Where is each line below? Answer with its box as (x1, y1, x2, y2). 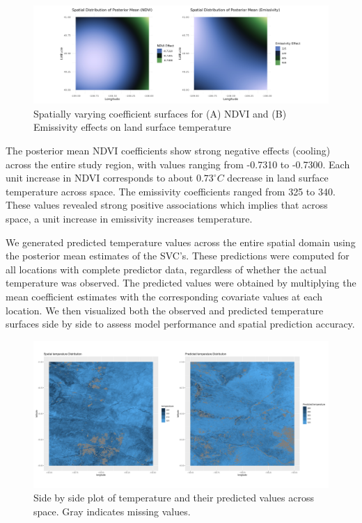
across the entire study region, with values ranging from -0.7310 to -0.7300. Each (6, 156, 350, 171)
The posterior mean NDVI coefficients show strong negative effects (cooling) (6, 143, 331, 157)
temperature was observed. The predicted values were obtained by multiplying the (6, 275, 356, 290)
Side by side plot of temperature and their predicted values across (33, 490, 315, 505)
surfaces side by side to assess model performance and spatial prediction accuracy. (6, 316, 355, 331)
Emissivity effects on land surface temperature (33, 120, 231, 134)
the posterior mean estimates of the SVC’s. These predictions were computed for (6, 248, 349, 263)
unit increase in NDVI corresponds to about (6, 170, 194, 185)
